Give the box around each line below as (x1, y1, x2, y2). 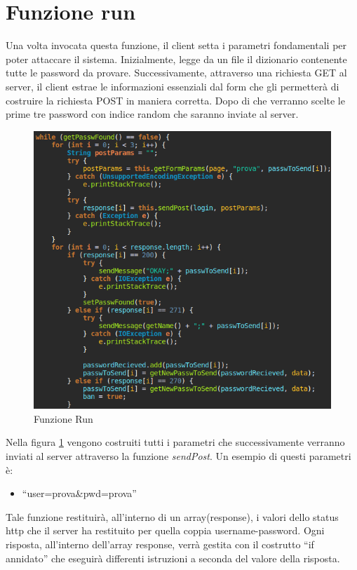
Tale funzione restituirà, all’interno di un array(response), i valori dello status (6, 509, 339, 524)
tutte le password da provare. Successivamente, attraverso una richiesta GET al (6, 65, 347, 80)
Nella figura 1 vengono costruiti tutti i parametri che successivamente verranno (6, 435, 345, 449)
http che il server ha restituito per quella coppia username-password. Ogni (6, 523, 325, 538)
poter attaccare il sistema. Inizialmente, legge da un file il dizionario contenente (6, 51, 347, 66)
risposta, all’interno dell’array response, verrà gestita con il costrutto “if (6, 537, 314, 552)
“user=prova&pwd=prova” (22, 486, 137, 501)
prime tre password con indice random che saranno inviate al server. (6, 107, 299, 121)
